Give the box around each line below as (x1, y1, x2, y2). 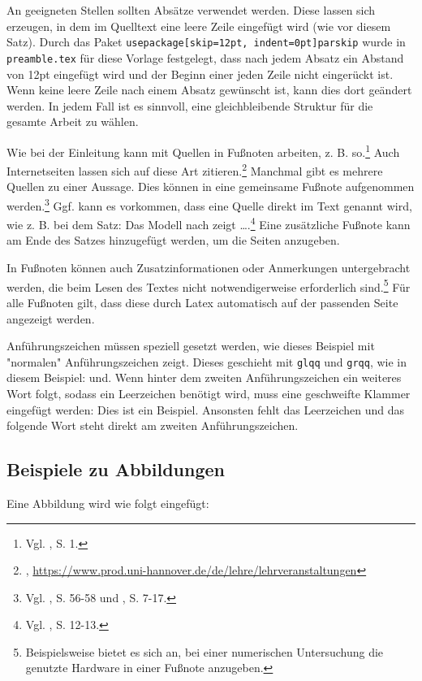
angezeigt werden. (6, 310, 95, 327)
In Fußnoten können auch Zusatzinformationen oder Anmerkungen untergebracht (6, 259, 411, 276)
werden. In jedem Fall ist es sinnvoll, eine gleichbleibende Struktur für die (6, 97, 373, 114)
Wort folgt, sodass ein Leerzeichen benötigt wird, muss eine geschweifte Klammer (6, 384, 411, 401)
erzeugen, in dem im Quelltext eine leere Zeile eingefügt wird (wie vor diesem (6, 17, 391, 34)
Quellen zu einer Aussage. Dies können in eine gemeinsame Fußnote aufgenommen (6, 178, 415, 195)
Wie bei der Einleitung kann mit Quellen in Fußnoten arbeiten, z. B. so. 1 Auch (6, 141, 400, 160)
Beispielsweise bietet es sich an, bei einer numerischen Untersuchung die (25, 643, 384, 660)
